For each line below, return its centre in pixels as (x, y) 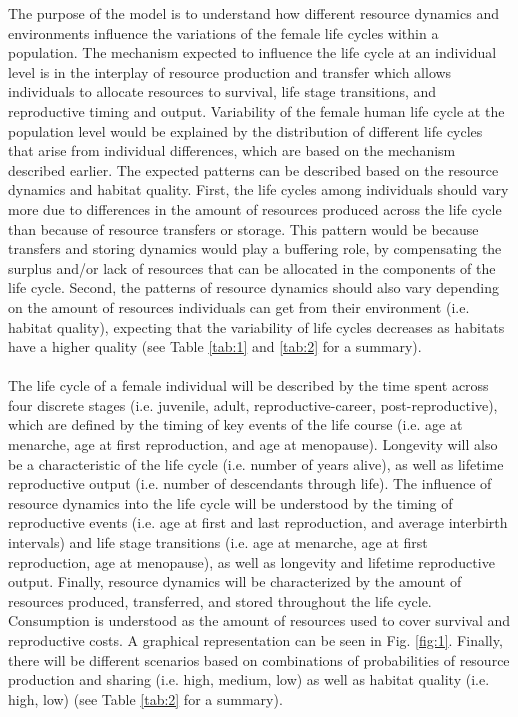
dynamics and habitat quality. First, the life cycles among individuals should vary (258, 189)
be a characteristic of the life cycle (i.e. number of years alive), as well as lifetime (256, 463)
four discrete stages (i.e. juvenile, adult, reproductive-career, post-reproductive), (253, 404)
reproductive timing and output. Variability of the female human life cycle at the (256, 110)
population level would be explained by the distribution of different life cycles (245, 130)
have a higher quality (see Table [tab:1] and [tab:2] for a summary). (215, 346)
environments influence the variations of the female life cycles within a (223, 32)
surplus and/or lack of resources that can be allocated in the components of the (252, 267)
